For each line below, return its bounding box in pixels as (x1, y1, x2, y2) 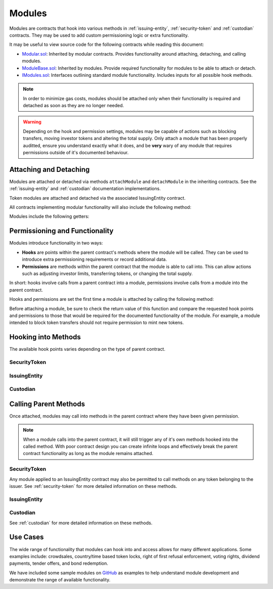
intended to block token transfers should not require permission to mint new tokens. (9, 320, 184, 326)
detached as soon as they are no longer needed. (23, 103, 124, 109)
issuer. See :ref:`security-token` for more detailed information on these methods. (9, 483, 177, 489)
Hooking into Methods (9, 333, 81, 341)
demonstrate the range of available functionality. (9, 577, 111, 583)
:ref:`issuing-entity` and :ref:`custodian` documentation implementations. (9, 186, 161, 192)
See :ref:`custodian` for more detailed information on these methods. (9, 520, 153, 526)
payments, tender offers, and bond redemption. (9, 560, 108, 566)
